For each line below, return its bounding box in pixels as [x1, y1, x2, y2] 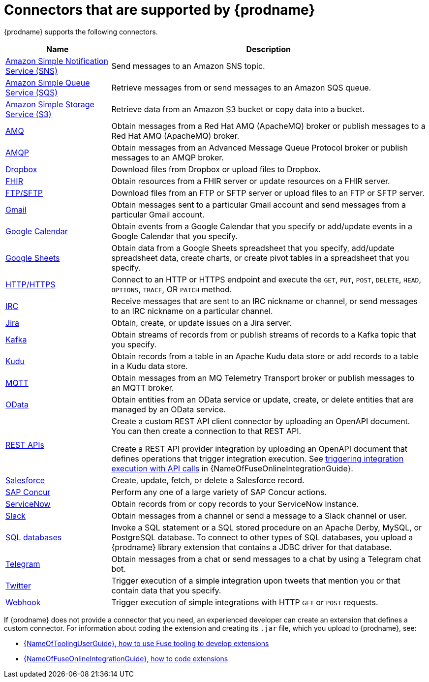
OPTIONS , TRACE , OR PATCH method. [111, 284, 232, 294]
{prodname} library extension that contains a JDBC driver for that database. [111, 542, 392, 552]
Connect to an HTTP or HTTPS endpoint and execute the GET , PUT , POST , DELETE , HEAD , [111, 274, 421, 284]
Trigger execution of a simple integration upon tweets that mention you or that [111, 575, 400, 586]
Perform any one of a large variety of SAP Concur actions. [111, 487, 327, 497]
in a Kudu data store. [111, 361, 188, 371]
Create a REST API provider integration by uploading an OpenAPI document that [111, 443, 407, 454]
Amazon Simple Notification [5, 56, 108, 66]
